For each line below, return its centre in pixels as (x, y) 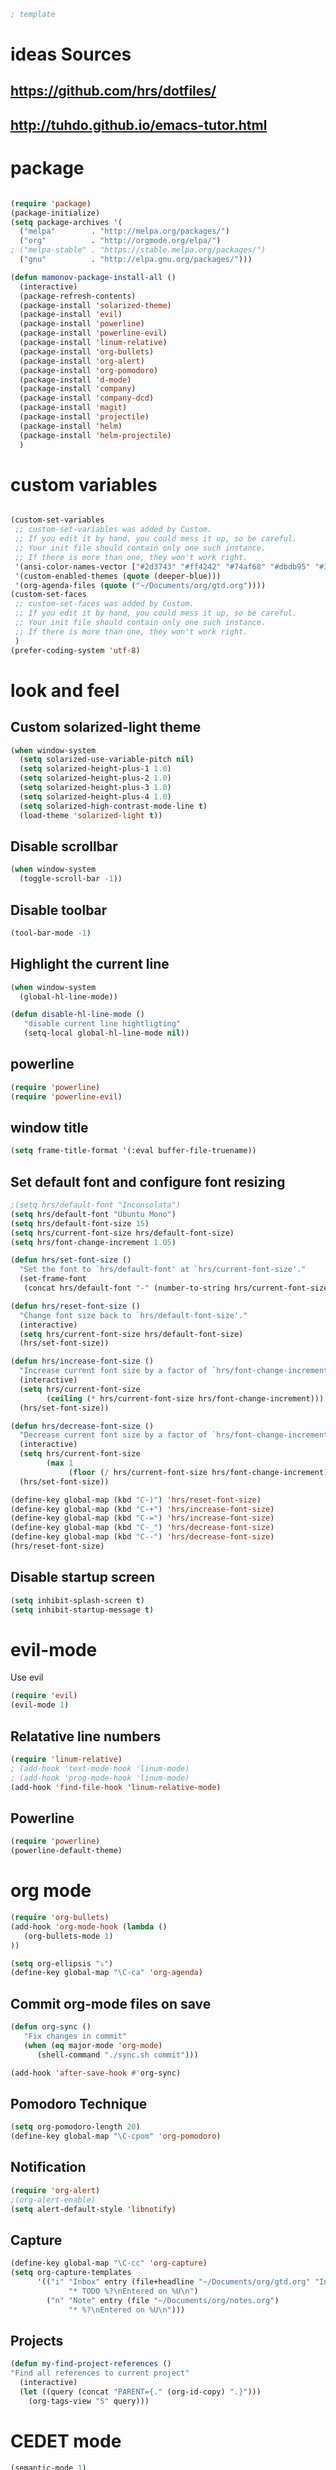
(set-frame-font (53, 1279)
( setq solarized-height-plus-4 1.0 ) (95, 796)
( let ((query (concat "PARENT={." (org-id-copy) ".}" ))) (140, 2391)
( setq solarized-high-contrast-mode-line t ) (113, 806)
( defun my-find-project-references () (91, 2364)
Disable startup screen (83, 1577)
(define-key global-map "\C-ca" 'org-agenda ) (106, 1973)
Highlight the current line (90, 964)
